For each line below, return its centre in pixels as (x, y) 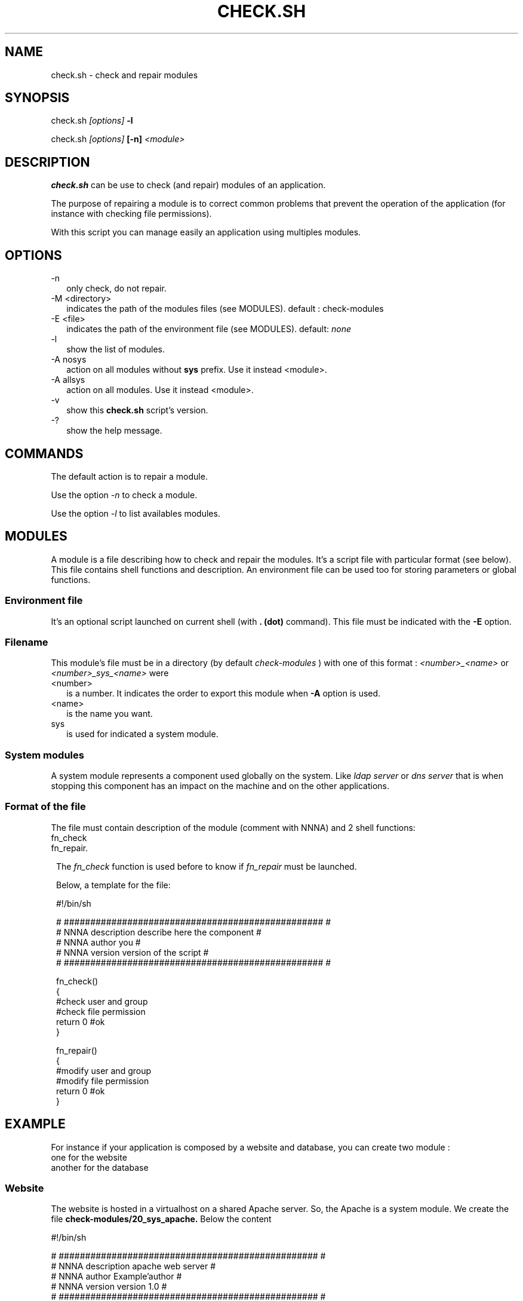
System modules (44, 755)
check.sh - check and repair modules (124, 75)
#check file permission (101, 1011)
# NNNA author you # (99, 942)
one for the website (89, 1157)
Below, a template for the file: (113, 885)
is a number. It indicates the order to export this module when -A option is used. (224, 694)
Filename (27, 642)
